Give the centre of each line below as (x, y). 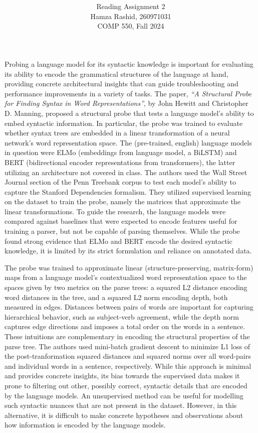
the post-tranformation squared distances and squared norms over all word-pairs (128, 356)
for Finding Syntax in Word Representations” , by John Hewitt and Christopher (126, 103)
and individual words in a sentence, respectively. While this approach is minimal (128, 366)
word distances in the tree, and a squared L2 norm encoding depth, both (116, 297)
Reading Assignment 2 (131, 6)
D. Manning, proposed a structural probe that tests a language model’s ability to (129, 113)
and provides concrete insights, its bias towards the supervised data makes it (122, 376)
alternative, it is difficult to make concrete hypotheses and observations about (124, 415)
